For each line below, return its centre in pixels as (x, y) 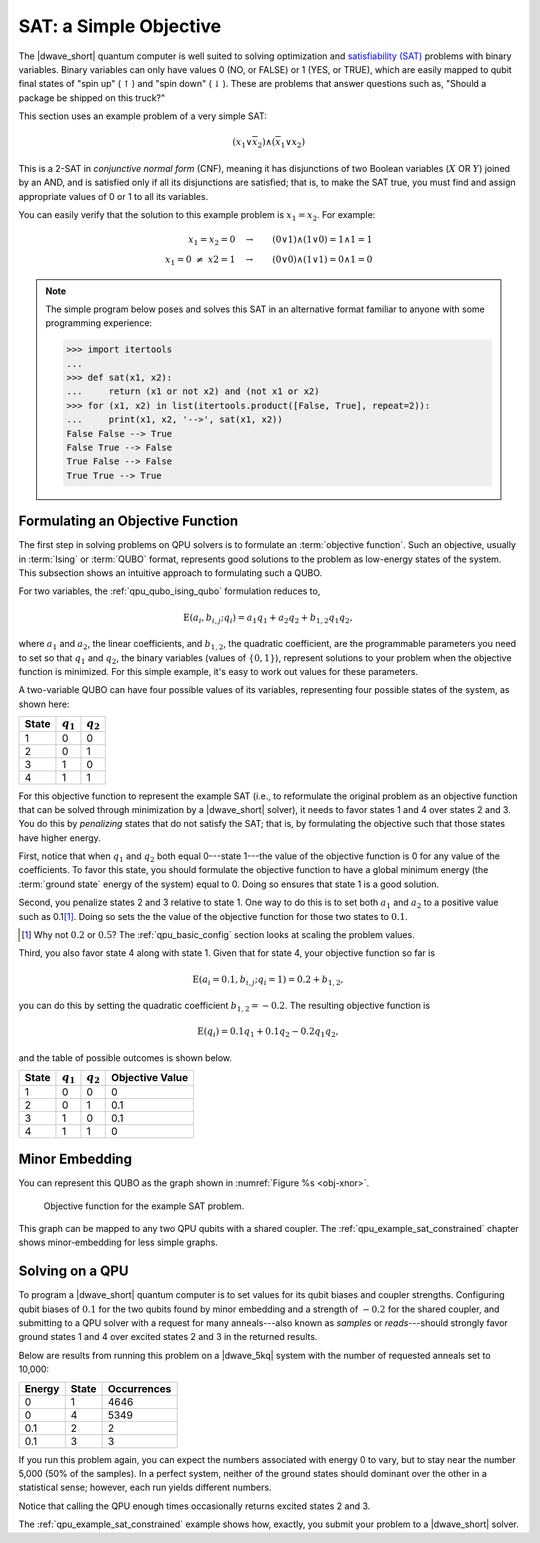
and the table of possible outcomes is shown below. (125, 1057)
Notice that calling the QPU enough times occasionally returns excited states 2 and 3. (194, 1506)
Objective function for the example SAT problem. (144, 1206)
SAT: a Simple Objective (120, 26)
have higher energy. (60, 837)
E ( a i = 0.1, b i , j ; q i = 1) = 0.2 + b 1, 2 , (267, 980)
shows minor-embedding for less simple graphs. (118, 1242)
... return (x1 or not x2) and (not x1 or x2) (193, 391)
